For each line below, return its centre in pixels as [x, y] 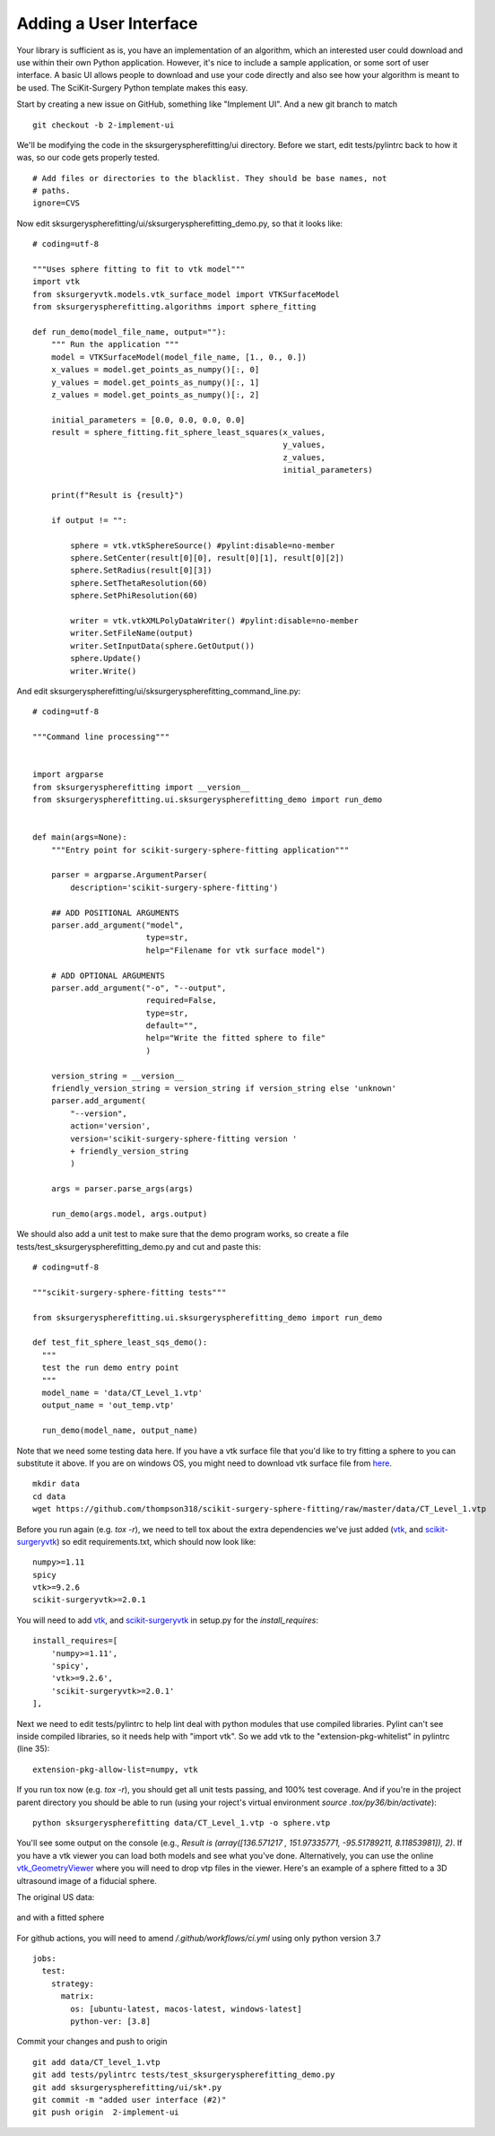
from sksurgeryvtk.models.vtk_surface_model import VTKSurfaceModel [186, 294]
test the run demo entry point [110, 1368]
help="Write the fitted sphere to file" [236, 1038]
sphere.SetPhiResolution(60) [135, 596]
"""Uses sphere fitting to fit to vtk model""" [139, 270]
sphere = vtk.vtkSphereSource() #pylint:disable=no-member [203, 545]
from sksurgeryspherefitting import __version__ [141, 787]
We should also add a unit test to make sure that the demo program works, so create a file [183, 1234]
